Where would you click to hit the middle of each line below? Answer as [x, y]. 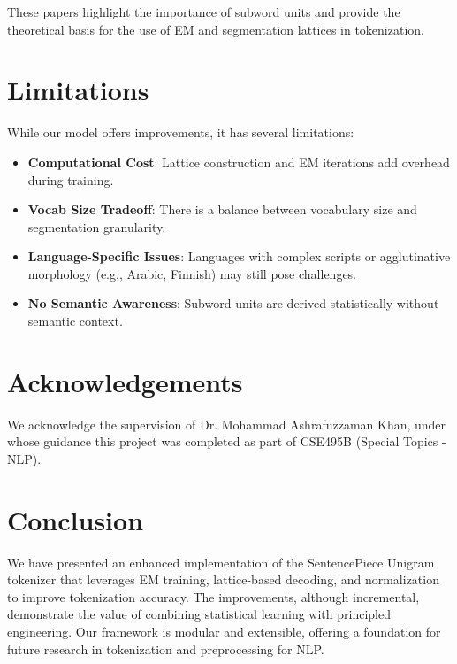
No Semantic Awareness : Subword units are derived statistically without [233, 303]
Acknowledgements [125, 381]
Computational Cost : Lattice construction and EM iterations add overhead [239, 162]
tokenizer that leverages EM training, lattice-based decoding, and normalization [223, 579]
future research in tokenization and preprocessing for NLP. [166, 649]
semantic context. [75, 321]
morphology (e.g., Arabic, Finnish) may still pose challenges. [192, 273]
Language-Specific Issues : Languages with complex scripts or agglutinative [239, 256]
